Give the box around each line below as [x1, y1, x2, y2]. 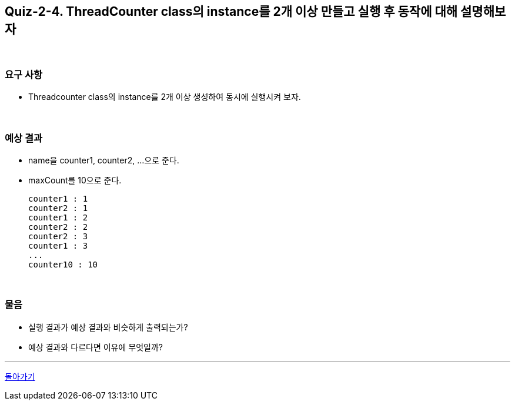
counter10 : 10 [28, 259, 98, 269]
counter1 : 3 [28, 240, 88, 250]
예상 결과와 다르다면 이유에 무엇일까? [28, 342, 163, 352]
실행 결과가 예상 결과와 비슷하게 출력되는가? [28, 322, 188, 332]
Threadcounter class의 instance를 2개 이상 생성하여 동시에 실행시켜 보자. [28, 92, 301, 102]
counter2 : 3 [28, 231, 88, 241]
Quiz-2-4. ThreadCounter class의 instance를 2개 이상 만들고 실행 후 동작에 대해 [5, 4, 458, 19]
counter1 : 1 [28, 193, 88, 203]
